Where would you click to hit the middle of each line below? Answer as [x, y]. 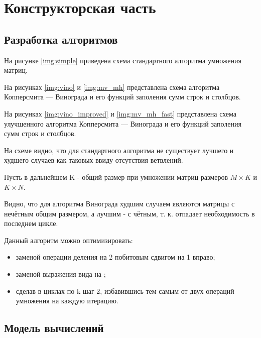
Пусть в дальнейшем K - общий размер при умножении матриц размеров [116, 177]
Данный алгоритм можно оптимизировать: [69, 240]
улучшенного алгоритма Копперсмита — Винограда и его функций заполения [123, 123]
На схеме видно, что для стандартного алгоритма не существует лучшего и [119, 150]
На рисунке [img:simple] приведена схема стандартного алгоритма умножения [123, 60]
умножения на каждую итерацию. [67, 301]
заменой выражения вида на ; [61, 274]
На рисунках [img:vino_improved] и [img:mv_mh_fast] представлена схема [120, 113]
